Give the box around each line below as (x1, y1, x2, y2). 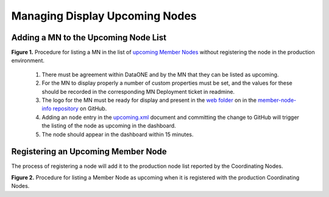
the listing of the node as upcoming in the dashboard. (41, 122, 176, 129)
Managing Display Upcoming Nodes (11, 9, 197, 23)
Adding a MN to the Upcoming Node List (11, 32, 167, 43)
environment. (11, 57, 45, 64)
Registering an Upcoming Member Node (11, 146, 167, 157)
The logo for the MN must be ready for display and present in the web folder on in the (41, 96, 257, 104)
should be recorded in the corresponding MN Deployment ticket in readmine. (41, 88, 235, 95)
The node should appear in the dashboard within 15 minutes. (41, 131, 194, 138)
